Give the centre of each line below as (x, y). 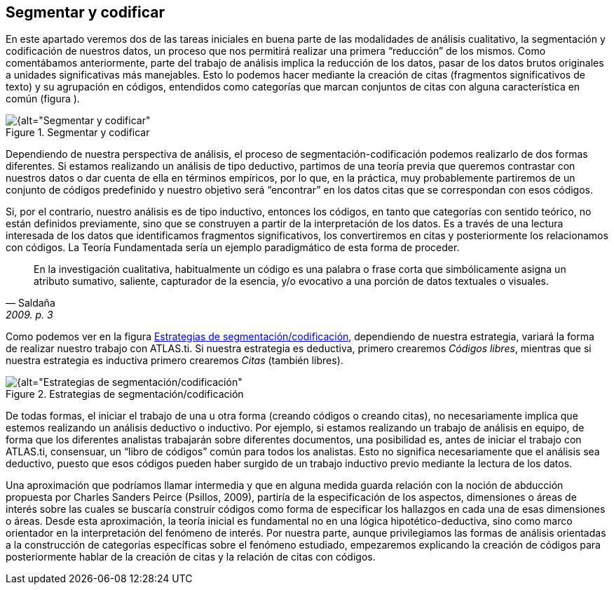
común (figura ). (43, 99)
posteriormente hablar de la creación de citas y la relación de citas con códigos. (191, 557)
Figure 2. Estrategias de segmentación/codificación (125, 394)
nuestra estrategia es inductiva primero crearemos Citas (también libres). (175, 361)
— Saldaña (30, 303)
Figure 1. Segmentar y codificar (78, 133)
